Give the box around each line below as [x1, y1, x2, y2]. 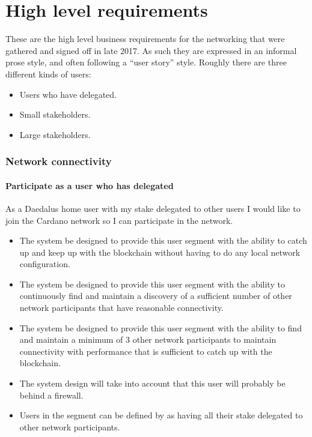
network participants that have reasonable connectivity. [19, 301, 224, 314]
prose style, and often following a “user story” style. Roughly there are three [5, 56, 287, 68]
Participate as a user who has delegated [5, 179, 174, 191]
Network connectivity [5, 154, 112, 169]
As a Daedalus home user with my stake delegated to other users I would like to [5, 202, 301, 214]
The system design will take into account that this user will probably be [19, 377, 286, 390]
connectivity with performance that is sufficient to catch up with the [19, 345, 272, 357]
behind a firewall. [19, 388, 84, 401]
